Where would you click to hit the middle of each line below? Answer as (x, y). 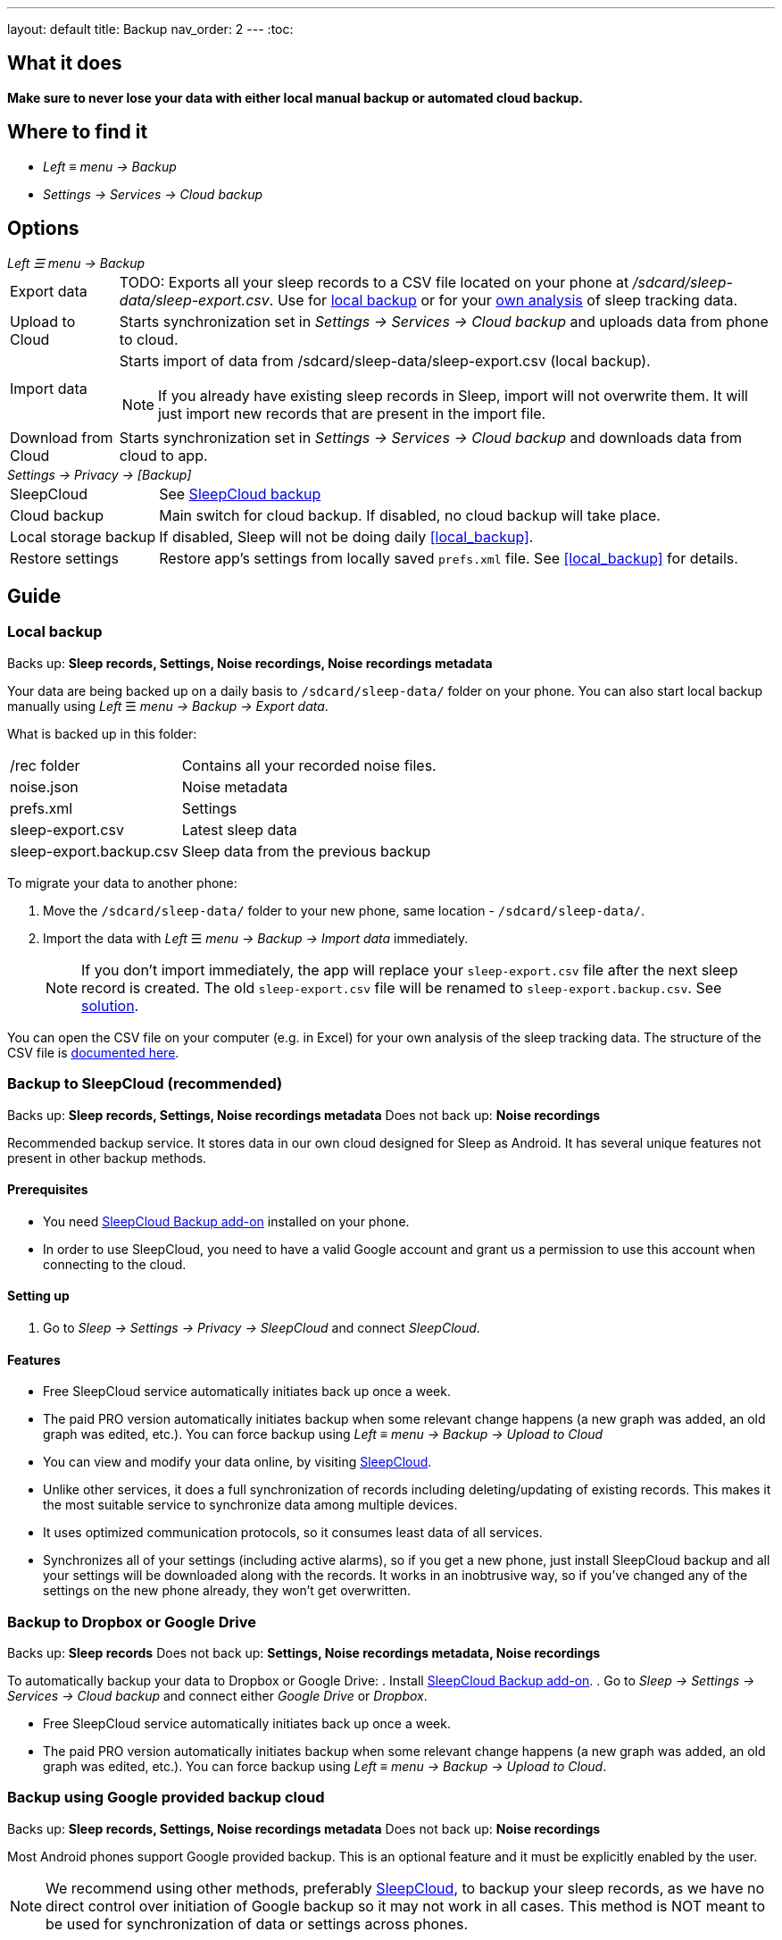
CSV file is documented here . (93, 1052)
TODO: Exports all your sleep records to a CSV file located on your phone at (374, 282)
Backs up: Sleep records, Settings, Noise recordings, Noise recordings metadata (250, 663)
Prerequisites (48, 1190)
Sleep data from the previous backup (306, 851)
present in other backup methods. (107, 1158)
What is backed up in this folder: (102, 733)
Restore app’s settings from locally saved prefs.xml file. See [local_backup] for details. (449, 558)
